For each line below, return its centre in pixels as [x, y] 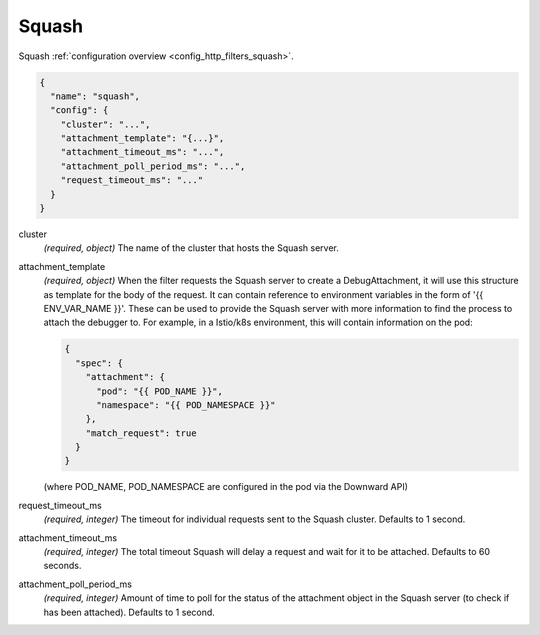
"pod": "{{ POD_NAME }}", [160, 391]
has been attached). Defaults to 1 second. [129, 612]
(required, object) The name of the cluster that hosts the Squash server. [191, 248]
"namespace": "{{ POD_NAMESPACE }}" [186, 404]
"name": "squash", [95, 96]
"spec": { [99, 363]
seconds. [62, 566]
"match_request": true [141, 433]
